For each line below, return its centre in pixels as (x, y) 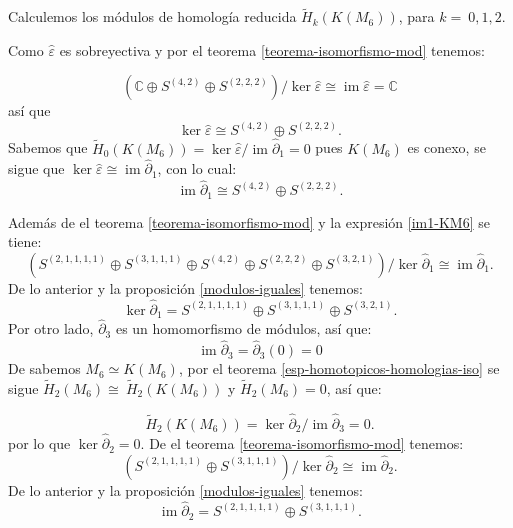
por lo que (39, 443)
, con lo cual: (197, 168)
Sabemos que (48, 147)
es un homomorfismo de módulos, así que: (243, 328)
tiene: (25, 241)
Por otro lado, (51, 328)
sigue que (36, 168)
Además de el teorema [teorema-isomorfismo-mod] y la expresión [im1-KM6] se (249, 221)
